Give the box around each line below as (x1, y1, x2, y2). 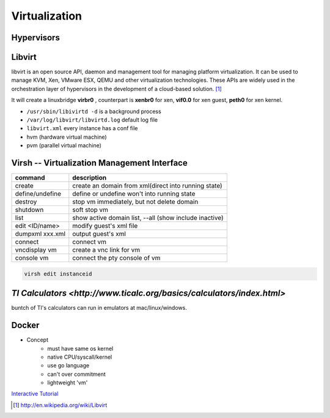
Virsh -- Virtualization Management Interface (11, 158, 188, 168)
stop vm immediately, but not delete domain (72, 197, 199, 206)
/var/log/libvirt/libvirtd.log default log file (26, 116, 158, 123)
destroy (15, 197, 37, 206)
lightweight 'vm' (47, 379, 88, 386)
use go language (47, 362, 90, 369)
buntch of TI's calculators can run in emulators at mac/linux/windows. (11, 304, 188, 312)
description (72, 174, 107, 182)
